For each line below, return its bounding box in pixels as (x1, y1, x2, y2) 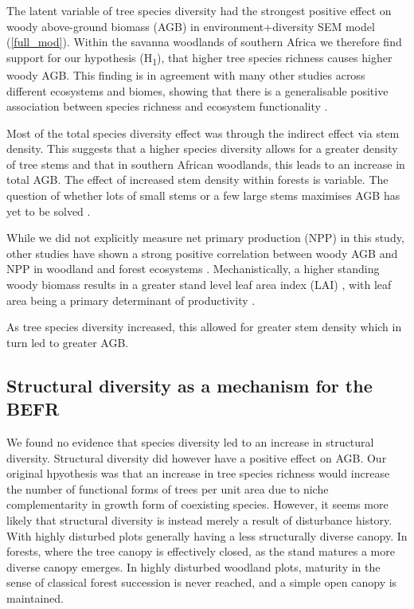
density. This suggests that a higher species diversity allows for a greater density (6, 140, 398, 157)
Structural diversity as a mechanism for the (6, 373, 373, 397)
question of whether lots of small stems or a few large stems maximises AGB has (6, 187, 400, 204)
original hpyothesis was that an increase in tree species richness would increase (6, 465, 390, 482)
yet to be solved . (6, 202, 91, 219)
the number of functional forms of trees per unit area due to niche (6, 480, 329, 497)
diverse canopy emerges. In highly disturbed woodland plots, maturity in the (6, 558, 381, 575)
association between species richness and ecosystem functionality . (6, 98, 328, 115)
